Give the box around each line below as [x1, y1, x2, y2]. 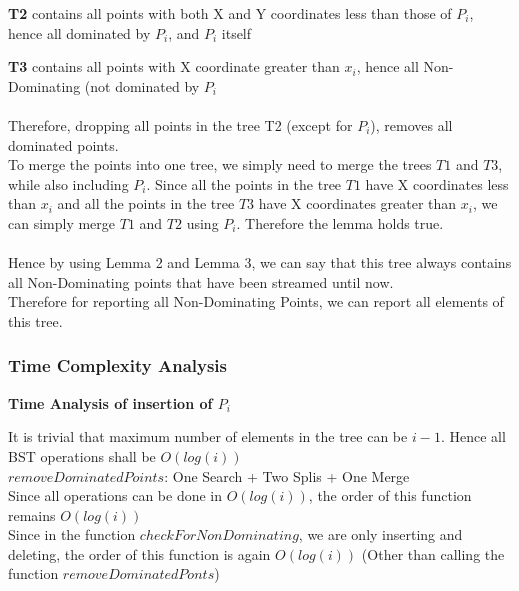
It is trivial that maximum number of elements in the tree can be [8, 426, 408, 447]
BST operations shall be [8, 445, 156, 466]
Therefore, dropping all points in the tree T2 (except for [8, 114, 353, 135]
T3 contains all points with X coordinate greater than [8, 56, 340, 77]
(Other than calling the [361, 543, 505, 564]
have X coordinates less [365, 173, 509, 194]
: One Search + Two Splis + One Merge [164, 465, 410, 486]
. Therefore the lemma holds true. [236, 212, 444, 233]
